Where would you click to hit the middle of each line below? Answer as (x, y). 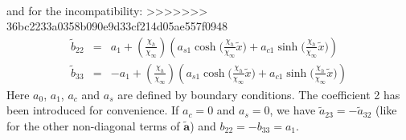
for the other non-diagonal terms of (93, 125)
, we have (293, 110)
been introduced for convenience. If (93, 110)
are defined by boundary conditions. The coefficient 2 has (259, 94)
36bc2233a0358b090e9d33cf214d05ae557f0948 (117, 26)
